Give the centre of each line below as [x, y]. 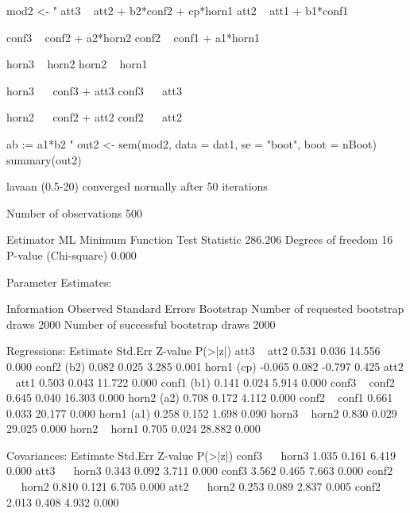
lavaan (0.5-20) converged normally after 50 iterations [137, 186]
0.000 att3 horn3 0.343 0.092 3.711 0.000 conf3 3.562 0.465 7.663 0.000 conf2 [200, 471]
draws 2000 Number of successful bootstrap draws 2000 [141, 324]
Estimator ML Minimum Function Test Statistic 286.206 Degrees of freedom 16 [200, 239]
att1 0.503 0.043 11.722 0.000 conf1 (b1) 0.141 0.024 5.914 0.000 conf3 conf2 [205, 382]
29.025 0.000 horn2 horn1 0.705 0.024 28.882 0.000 [133, 428]
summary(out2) [44, 159]
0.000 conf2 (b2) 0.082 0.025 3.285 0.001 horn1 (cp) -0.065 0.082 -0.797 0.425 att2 [205, 366]
